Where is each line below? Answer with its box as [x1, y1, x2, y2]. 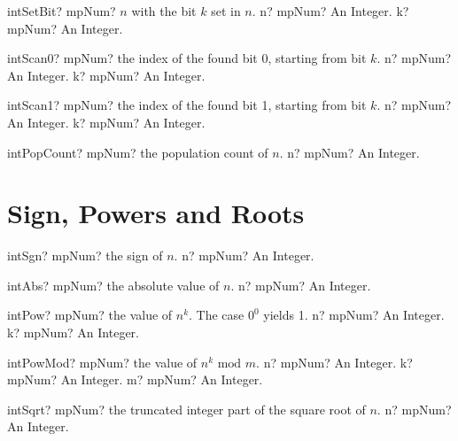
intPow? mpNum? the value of [7, 306, 173, 324]
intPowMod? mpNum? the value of [7, 352, 198, 371]
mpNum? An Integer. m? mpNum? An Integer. [7, 370, 263, 389]
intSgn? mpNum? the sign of [7, 246, 163, 265]
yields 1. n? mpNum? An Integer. [263, 306, 445, 324]
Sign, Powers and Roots [7, 195, 305, 231]
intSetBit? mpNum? [7, 2, 116, 19]
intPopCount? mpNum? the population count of [7, 143, 268, 161]
